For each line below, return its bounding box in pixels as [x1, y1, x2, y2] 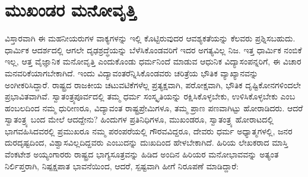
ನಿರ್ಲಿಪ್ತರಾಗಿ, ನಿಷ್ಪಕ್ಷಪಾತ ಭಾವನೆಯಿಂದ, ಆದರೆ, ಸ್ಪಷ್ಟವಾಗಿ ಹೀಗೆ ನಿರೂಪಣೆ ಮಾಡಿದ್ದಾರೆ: [5, 159, 239, 172]
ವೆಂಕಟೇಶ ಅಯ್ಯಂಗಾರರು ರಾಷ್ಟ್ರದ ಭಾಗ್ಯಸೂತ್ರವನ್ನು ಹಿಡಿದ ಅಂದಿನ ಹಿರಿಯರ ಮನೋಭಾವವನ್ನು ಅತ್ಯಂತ [5, 148, 279, 160]
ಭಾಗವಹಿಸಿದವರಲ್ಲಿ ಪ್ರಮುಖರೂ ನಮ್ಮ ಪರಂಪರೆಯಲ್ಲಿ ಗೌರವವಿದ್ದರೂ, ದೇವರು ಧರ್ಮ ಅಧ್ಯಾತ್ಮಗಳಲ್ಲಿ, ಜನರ [5, 124, 293, 137]
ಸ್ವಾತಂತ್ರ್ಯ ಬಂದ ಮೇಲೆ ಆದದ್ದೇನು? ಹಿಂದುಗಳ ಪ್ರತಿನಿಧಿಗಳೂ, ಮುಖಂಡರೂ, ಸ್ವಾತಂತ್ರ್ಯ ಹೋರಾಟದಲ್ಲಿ [5, 113, 274, 125]
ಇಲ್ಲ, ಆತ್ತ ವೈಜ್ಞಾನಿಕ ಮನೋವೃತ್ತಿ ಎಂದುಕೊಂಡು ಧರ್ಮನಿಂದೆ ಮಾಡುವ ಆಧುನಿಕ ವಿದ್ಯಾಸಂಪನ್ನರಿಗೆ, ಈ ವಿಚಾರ [5, 55, 301, 67]
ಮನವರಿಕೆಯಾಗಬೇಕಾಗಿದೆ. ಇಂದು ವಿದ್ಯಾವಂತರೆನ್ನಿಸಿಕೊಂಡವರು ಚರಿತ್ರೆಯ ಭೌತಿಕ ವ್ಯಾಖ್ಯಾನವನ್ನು [5, 66, 259, 79]
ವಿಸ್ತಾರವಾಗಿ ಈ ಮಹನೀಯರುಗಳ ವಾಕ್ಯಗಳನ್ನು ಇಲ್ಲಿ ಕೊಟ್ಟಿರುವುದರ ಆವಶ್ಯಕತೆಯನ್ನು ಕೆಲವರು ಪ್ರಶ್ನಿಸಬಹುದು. [5, 32, 296, 44]
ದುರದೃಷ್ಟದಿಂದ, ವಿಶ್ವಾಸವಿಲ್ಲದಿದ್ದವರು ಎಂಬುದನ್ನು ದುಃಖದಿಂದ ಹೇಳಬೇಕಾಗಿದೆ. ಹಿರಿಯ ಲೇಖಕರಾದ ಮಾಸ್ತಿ [5, 136, 288, 149]
